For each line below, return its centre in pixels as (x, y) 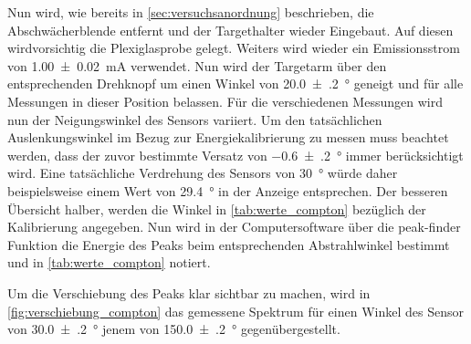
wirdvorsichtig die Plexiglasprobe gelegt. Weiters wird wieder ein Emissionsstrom (234, 48)
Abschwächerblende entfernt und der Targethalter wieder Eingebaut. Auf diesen (230, 30)
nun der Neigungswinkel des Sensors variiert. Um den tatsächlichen (195, 119)
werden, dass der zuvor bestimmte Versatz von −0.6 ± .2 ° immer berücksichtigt (235, 155)
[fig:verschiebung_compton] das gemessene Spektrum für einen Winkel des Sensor (235, 311)
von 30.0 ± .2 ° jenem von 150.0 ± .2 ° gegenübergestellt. (174, 329)
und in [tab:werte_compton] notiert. (109, 262)
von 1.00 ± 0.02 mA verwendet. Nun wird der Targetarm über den (197, 65)
